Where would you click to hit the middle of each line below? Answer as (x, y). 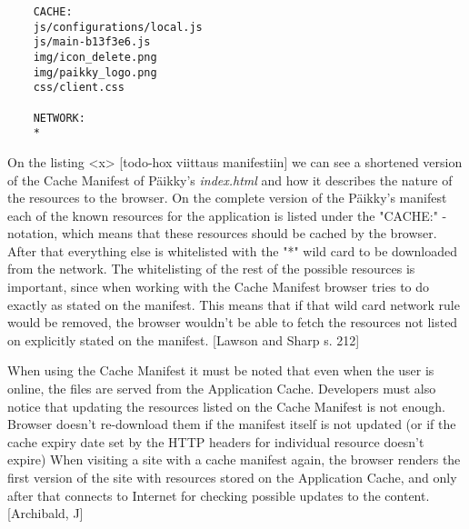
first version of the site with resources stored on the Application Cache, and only (232, 477)
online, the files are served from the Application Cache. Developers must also (222, 389)
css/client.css (79, 88)
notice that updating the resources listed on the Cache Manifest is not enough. (226, 406)
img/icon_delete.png (95, 57)
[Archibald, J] (45, 513)
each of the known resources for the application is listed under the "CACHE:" (223, 215)
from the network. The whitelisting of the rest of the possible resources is (211, 269)
